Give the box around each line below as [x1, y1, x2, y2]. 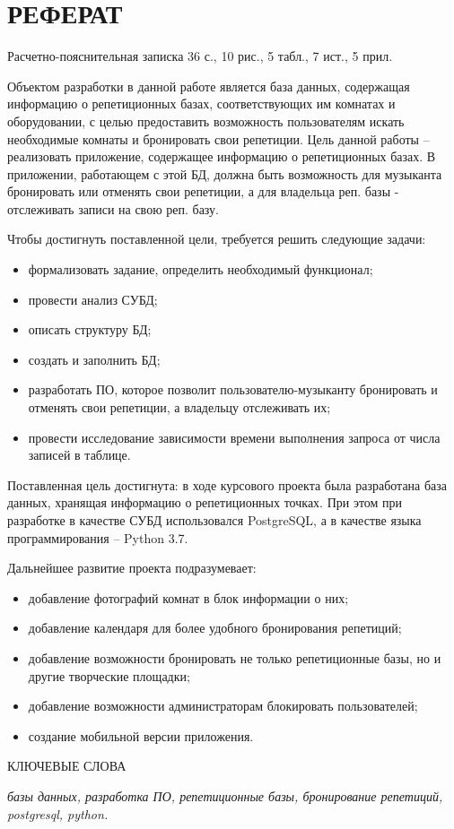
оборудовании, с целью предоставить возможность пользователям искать [7, 111, 405, 130]
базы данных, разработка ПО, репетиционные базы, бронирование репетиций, [7, 786, 443, 805]
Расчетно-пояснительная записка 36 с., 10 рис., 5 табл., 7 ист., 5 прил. [7, 47, 393, 65]
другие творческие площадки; [28, 666, 190, 685]
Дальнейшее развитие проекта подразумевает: [7, 558, 257, 577]
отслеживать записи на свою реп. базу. [7, 199, 219, 218]
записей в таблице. [28, 445, 131, 464]
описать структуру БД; [28, 320, 152, 339]
